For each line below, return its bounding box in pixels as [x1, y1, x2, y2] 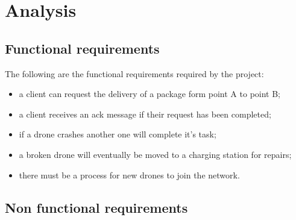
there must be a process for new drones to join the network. [19, 168, 240, 181]
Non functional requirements [5, 198, 188, 216]
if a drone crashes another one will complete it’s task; [19, 128, 216, 140]
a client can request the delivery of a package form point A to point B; [19, 87, 280, 100]
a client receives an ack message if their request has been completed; [19, 107, 271, 120]
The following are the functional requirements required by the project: [5, 67, 264, 80]
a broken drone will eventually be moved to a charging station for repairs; [19, 148, 292, 160]
